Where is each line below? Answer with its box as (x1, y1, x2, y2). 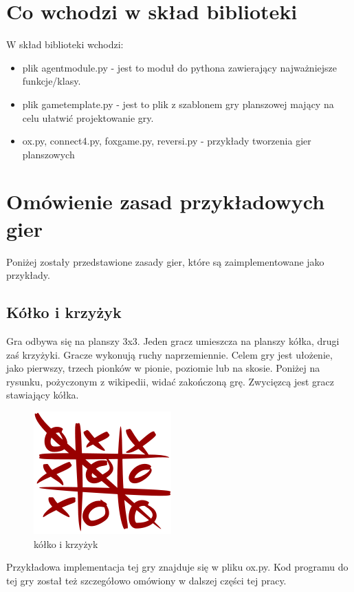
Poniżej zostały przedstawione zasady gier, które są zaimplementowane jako (6, 254, 324, 268)
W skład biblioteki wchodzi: (6, 37, 124, 52)
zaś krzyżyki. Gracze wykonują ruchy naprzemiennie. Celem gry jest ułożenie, (6, 347, 333, 361)
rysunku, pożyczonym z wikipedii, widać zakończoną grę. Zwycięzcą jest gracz (6, 374, 335, 388)
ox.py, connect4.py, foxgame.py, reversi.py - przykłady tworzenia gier (22, 134, 311, 148)
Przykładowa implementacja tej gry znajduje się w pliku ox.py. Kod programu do (6, 560, 349, 574)
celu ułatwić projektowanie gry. (22, 110, 154, 125)
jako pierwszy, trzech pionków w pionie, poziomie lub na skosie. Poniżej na (6, 361, 320, 375)
